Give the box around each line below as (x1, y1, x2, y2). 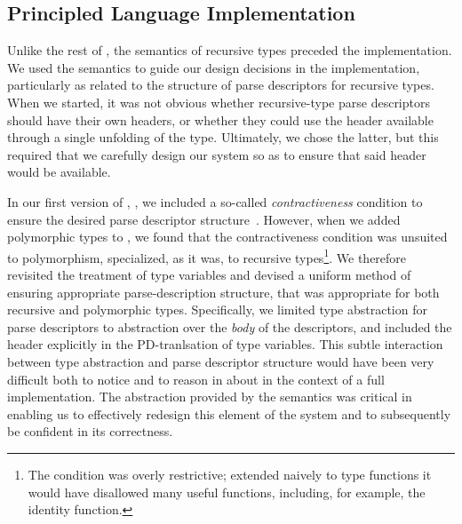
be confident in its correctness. (7, 422, 173, 441)
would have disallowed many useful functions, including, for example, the (28, 482, 426, 501)
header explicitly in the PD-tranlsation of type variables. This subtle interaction (7, 335, 443, 353)
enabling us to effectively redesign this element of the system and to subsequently (7, 404, 451, 423)
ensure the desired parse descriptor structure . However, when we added (7, 210, 401, 228)
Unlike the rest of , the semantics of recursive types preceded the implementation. (7, 41, 452, 60)
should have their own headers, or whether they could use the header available (7, 110, 434, 129)
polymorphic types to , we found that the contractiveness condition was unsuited (7, 227, 448, 246)
